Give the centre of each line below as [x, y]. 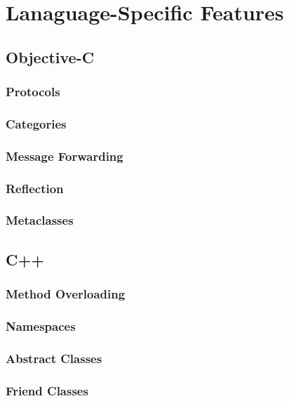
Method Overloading [66, 294]
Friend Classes [47, 390]
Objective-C [50, 57]
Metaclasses [40, 220]
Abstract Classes [54, 358]
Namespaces [41, 326]
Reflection [35, 188]
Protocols [33, 92]
